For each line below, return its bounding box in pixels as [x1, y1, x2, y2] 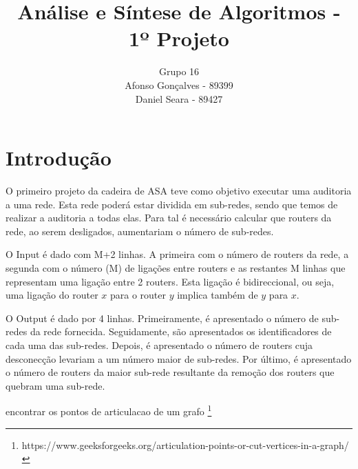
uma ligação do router [6, 288, 98, 302]
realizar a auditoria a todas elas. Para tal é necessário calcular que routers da [6, 210, 332, 225]
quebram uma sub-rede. [6, 378, 105, 392]
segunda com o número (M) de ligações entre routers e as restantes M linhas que [6, 261, 346, 275]
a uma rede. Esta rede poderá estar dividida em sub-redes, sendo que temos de [6, 197, 338, 211]
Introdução [6, 143, 112, 172]
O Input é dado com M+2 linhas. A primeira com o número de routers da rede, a [6, 247, 349, 261]
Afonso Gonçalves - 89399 [125, 77, 233, 92]
